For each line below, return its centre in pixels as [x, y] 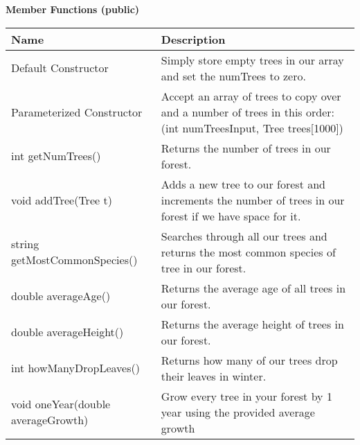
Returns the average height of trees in [252, 324]
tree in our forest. [204, 268]
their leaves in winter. [214, 376]
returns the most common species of [248, 252]
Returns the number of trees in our [246, 148]
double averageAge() [61, 296]
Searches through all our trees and [244, 236]
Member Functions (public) [73, 9]
